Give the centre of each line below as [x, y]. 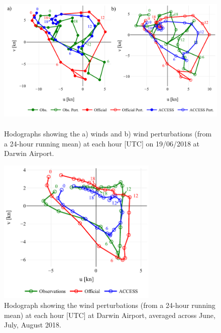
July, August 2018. [33, 325]
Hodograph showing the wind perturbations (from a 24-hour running [110, 305]
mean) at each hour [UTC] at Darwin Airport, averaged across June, [110, 315]
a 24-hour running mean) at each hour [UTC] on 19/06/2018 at [102, 143]
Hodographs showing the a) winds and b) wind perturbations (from [108, 134]
